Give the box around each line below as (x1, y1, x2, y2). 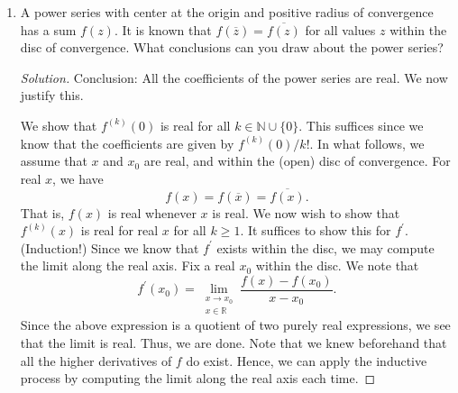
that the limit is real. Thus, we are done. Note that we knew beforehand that (20, 334, 447, 352)
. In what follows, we (309, 133, 425, 152)
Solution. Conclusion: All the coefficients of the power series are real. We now (20, 68, 448, 87)
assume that (20, 151, 87, 170)
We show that (20, 115, 97, 134)
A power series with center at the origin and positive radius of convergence (20, 3, 434, 21)
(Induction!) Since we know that (20, 238, 199, 257)
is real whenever (107, 203, 197, 222)
